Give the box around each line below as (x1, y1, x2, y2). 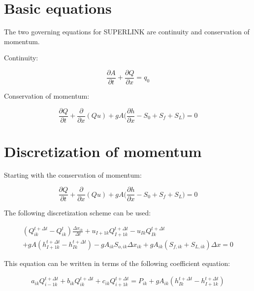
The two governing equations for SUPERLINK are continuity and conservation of (4, 26, 250, 37)
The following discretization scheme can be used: (4, 208, 151, 218)
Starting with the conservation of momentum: (4, 169, 142, 180)
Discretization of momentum (4, 141, 202, 161)
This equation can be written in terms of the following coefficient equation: (4, 258, 230, 268)
